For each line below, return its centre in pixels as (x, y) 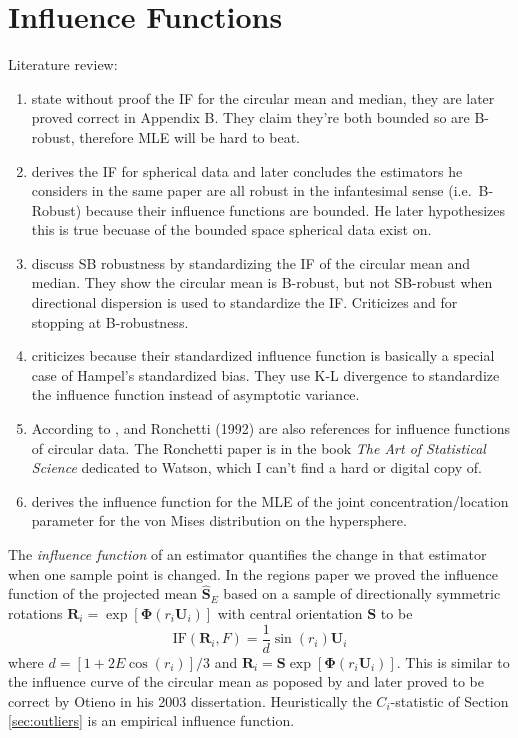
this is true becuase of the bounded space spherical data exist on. (231, 229)
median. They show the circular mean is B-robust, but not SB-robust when (262, 282)
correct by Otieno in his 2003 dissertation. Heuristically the (190, 700)
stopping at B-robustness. (110, 321)
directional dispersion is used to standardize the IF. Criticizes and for (244, 302)
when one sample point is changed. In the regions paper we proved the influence (253, 573)
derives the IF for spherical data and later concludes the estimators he (247, 170)
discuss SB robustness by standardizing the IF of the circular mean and (250, 262)
